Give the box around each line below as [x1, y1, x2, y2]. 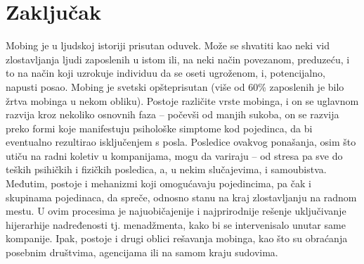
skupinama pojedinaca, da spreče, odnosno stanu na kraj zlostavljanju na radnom [6, 189, 357, 204]
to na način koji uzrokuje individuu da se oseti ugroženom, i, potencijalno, [6, 65, 325, 80]
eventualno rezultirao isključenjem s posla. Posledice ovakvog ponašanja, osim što [6, 134, 356, 149]
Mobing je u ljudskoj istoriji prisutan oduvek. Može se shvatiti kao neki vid [6, 38, 330, 53]
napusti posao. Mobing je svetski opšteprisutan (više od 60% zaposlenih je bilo [6, 79, 344, 94]
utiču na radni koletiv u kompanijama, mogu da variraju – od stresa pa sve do [6, 148, 343, 163]
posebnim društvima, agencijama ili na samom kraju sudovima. [6, 245, 278, 260]
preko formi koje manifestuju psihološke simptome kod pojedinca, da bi [6, 120, 313, 135]
